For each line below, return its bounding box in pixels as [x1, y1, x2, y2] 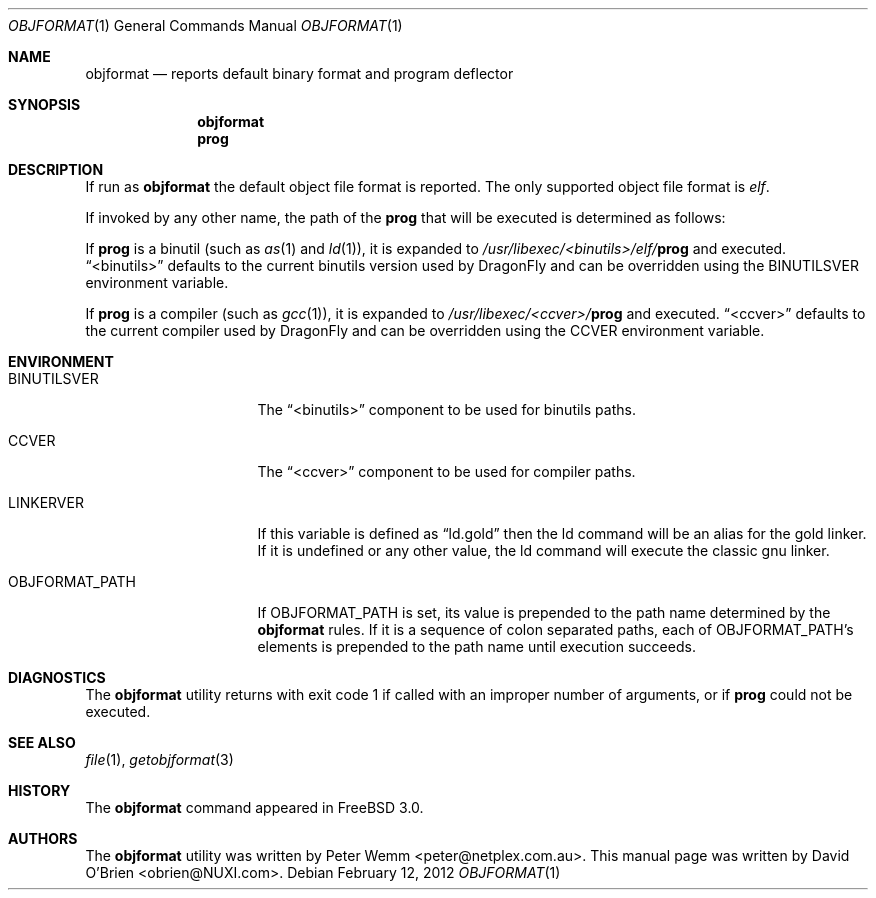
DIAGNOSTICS [8, 669, 106, 686]
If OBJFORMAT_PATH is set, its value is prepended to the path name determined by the [257, 604, 831, 621]
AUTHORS [8, 830, 78, 847]
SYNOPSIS [8, 96, 81, 113]
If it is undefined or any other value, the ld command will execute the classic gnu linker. [257, 542, 830, 559]
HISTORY [8, 782, 71, 799]
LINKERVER [8, 494, 84, 511]
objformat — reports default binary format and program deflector [85, 65, 514, 82]
